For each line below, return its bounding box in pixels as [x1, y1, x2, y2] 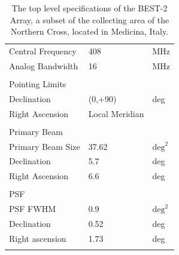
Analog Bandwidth [9, 59, 78, 72]
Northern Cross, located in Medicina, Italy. [10, 25, 169, 38]
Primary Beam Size [9, 140, 80, 152]
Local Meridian [88, 107, 144, 119]
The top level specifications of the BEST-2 [11, 2, 168, 14]
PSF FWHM [9, 202, 56, 215]
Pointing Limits [9, 77, 66, 90]
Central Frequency [9, 45, 77, 57]
